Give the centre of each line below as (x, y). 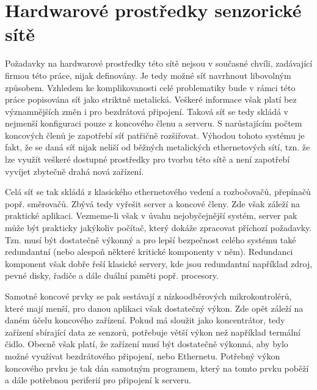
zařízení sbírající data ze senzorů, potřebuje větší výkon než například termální (153, 332)
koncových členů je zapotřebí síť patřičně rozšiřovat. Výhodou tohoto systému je (155, 135)
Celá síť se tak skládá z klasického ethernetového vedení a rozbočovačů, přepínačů (158, 192)
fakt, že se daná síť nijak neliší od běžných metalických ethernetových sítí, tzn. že (158, 147)
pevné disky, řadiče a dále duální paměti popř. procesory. (112, 275)
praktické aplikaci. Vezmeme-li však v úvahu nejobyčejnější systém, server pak (151, 215)
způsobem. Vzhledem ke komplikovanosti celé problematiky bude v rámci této (150, 87)
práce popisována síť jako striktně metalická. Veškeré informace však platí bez (151, 99)
